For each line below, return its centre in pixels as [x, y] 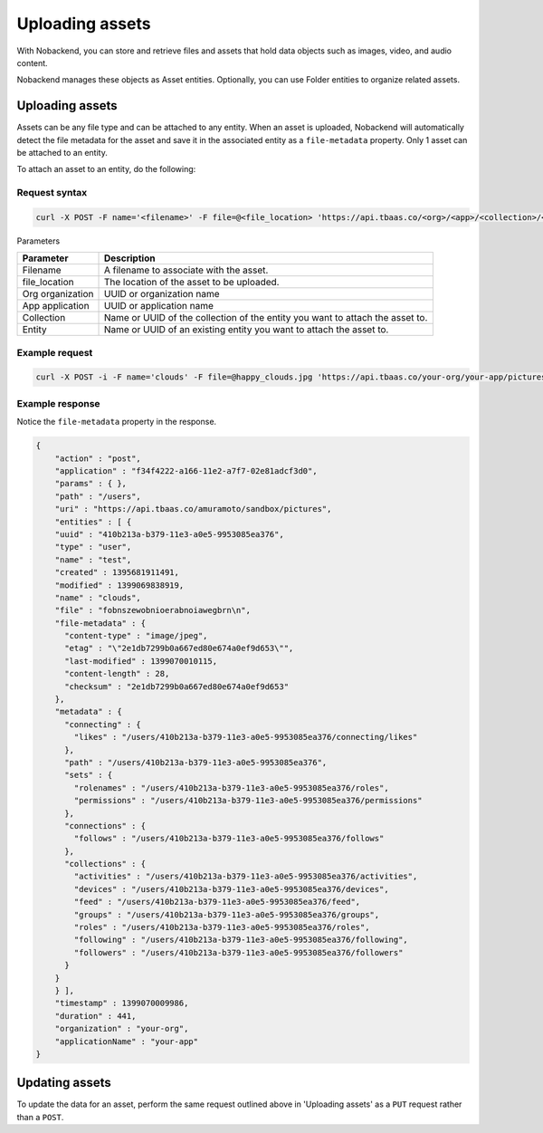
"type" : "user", [93, 547]
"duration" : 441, [95, 1016]
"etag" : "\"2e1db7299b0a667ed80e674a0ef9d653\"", [179, 648]
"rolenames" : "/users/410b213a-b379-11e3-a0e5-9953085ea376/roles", [231, 787]
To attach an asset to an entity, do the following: [106, 169]
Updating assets [64, 1083]
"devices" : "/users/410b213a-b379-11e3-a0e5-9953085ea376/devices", [231, 889]
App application [56, 306]
